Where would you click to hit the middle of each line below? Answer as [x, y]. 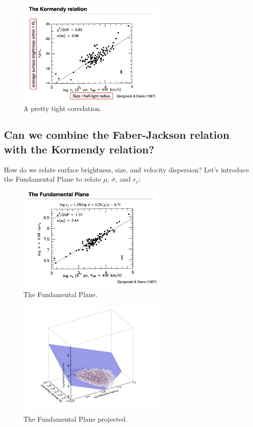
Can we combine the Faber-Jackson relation [117, 135]
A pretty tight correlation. [63, 108]
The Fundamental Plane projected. [76, 419]
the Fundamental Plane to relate [53, 179]
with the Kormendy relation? [79, 149]
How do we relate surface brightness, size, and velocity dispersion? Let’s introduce [126, 169]
